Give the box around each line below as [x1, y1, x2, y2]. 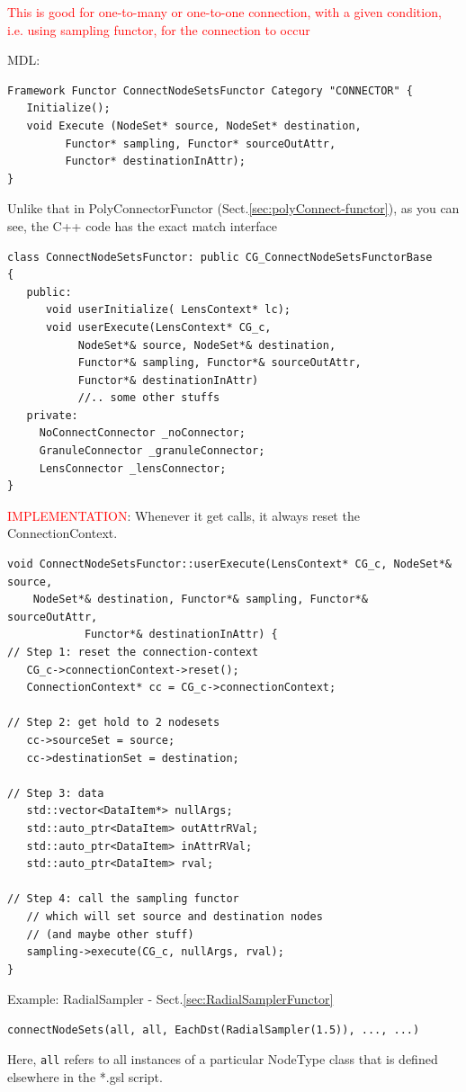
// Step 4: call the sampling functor [7, 892, 239, 906]
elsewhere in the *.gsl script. [7, 1068, 163, 1087]
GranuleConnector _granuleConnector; [39, 444, 265, 458]
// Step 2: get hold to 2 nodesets [7, 716, 220, 729]
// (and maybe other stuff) [26, 927, 194, 941]
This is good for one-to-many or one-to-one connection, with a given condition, [7, 3, 442, 21]
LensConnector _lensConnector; [39, 461, 227, 475]
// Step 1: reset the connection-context [7, 646, 259, 658]
